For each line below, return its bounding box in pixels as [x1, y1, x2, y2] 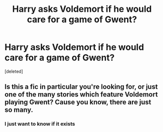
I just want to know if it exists [4, 121, 76, 128]
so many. [4, 106, 33, 114]
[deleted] [4, 68, 23, 74]
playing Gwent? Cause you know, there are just [4, 98, 152, 106]
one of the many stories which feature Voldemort [4, 90, 158, 99]
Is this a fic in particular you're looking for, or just [4, 83, 158, 91]
